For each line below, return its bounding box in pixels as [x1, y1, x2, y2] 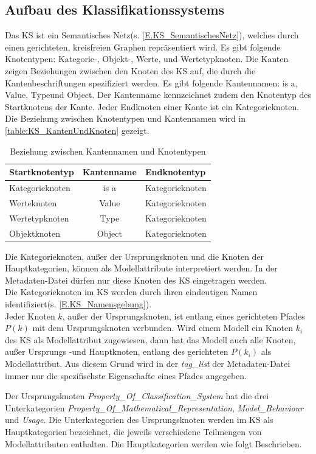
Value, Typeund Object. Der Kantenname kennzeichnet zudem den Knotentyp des [5, 88, 311, 101]
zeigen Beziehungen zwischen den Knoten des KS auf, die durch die [5, 64, 256, 77]
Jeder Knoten [5, 309, 55, 322]
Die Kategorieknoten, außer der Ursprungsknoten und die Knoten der [5, 250, 264, 262]
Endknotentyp [145, 166, 206, 178]
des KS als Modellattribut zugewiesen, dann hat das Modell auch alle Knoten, [5, 333, 296, 346]
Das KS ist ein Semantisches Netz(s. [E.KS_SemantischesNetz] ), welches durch [5, 29, 299, 41]
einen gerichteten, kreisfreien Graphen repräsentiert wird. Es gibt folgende [5, 40, 281, 53]
